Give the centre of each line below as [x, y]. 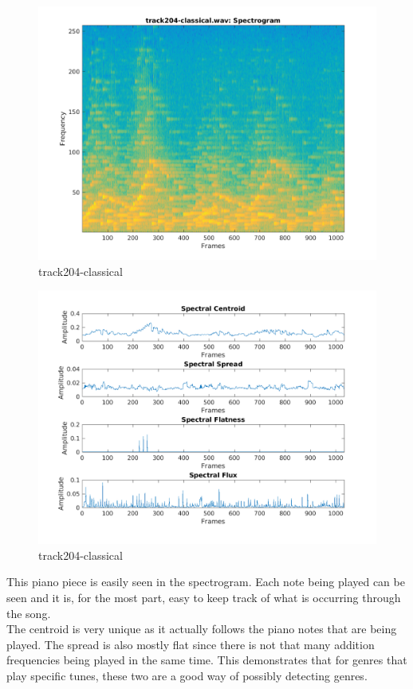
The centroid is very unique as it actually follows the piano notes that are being [202, 629]
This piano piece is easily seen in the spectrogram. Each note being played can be [206, 582]
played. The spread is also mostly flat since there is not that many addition [191, 644]
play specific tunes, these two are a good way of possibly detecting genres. [187, 675]
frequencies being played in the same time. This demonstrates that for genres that [207, 660]
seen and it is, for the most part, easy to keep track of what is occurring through [204, 597]
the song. [29, 613]
